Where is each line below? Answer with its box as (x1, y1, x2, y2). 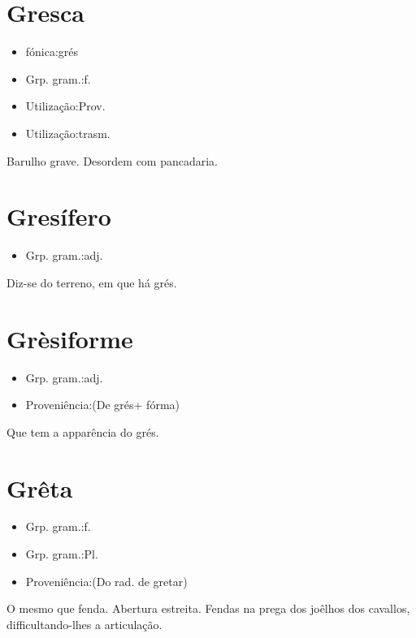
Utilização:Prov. (25, 97, 106, 114)
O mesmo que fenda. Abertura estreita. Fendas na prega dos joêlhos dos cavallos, (6, 600, 410, 617)
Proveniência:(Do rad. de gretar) (25, 572, 188, 589)
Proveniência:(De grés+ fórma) (25, 396, 180, 413)
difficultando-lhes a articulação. (6, 615, 162, 632)
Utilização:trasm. (25, 124, 110, 141)
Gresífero (6, 200, 111, 233)
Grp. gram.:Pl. (25, 545, 98, 563)
